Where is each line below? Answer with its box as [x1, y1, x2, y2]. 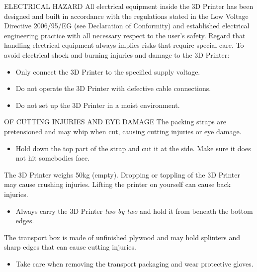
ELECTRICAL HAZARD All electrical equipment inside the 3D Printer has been [4, 1, 254, 11]
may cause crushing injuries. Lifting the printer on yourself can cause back [4, 179, 231, 189]
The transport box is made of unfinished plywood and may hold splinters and [4, 232, 241, 242]
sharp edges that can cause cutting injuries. [4, 242, 136, 252]
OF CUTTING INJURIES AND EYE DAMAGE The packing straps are [4, 116, 227, 127]
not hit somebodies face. [15, 153, 90, 163]
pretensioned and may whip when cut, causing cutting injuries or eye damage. [4, 126, 242, 136]
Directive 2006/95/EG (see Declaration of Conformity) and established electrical [4, 20, 250, 31]
